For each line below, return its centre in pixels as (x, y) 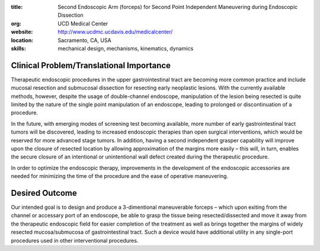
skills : (18, 48)
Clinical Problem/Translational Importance (91, 65)
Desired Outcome (44, 193)
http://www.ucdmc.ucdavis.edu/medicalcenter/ (115, 32)
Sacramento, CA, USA (85, 40)
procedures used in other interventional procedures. (75, 240)
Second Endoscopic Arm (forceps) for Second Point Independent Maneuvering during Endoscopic (178, 7)
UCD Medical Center (83, 23)
